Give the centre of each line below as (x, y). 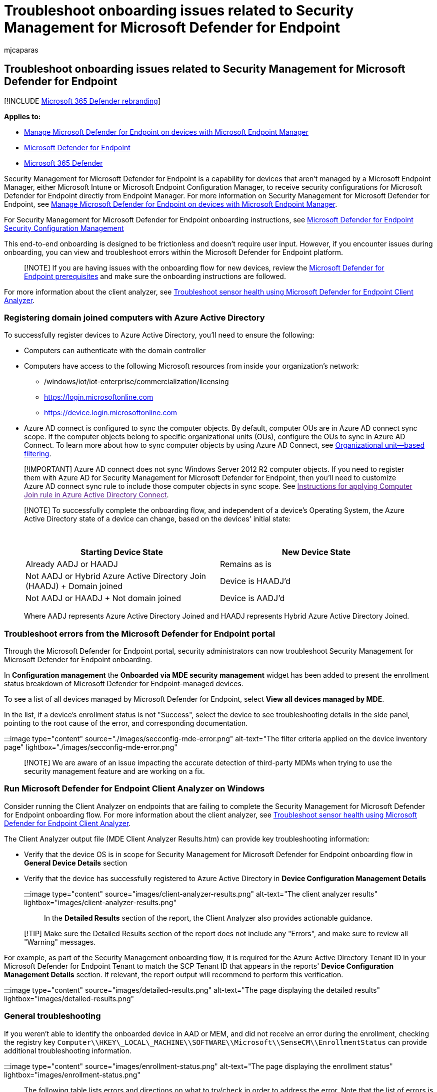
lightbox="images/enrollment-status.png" (72, 1074)
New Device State (316, 552)
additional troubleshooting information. (68, 1050)
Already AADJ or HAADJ (72, 564)
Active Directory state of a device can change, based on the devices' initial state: (157, 519)
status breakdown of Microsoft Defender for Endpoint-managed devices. (124, 684)
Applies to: (22, 116)
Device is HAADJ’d (255, 581)
